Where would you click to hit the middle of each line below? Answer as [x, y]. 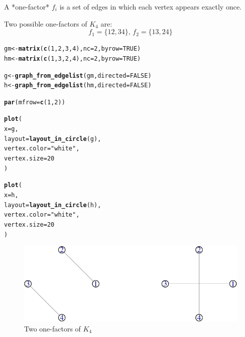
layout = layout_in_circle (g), [53, 139]
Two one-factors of [52, 328]
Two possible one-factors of [46, 23]
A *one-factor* [27, 7]
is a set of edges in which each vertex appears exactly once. [151, 7]
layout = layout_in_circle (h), [53, 205]
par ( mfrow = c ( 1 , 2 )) [35, 102]
